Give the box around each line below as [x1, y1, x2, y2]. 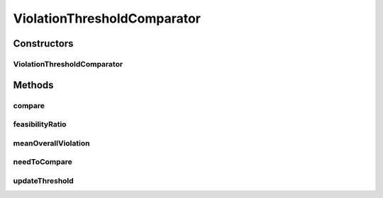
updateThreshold [13, 175, 74, 185]
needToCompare [13, 157, 72, 167]
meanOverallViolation [13, 138, 90, 148]
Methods [13, 78, 54, 91]
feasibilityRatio [13, 120, 67, 129]
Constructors [13, 37, 74, 49]
